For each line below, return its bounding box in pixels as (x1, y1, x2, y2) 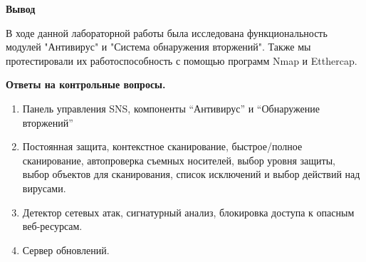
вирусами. (22, 180, 66, 195)
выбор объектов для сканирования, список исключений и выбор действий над (22, 167, 360, 182)
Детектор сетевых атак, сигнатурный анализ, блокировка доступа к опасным (22, 204, 355, 219)
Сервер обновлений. (22, 242, 110, 257)
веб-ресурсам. (22, 219, 83, 234)
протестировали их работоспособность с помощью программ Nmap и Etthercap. (6, 53, 357, 68)
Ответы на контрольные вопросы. (6, 77, 166, 92)
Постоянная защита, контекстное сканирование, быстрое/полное (22, 139, 303, 154)
